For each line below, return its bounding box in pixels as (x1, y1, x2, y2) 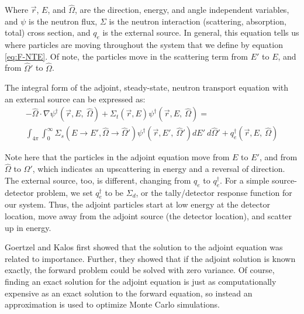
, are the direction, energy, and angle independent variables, (75, 4, 289, 16)
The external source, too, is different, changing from (5, 174, 191, 186)
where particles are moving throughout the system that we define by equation (5, 39, 283, 51)
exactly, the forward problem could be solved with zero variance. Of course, (5, 264, 275, 276)
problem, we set (36, 186, 93, 198)
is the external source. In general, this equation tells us (102, 26, 299, 39)
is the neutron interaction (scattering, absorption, (109, 15, 286, 27)
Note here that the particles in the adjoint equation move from (5, 151, 230, 163)
